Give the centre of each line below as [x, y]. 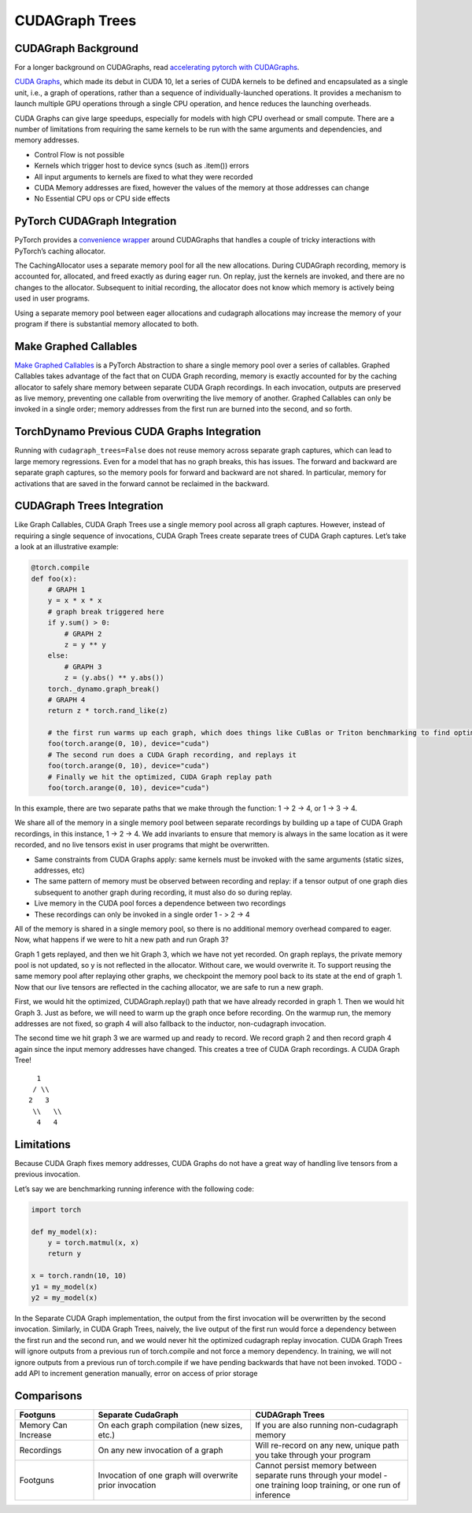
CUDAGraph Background [77, 48]
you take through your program [313, 1455]
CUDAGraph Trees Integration [89, 506]
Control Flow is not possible [79, 154]
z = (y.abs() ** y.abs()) [114, 678]
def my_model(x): [65, 1232]
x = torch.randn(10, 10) [79, 1276]
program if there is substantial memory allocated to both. [107, 324]
